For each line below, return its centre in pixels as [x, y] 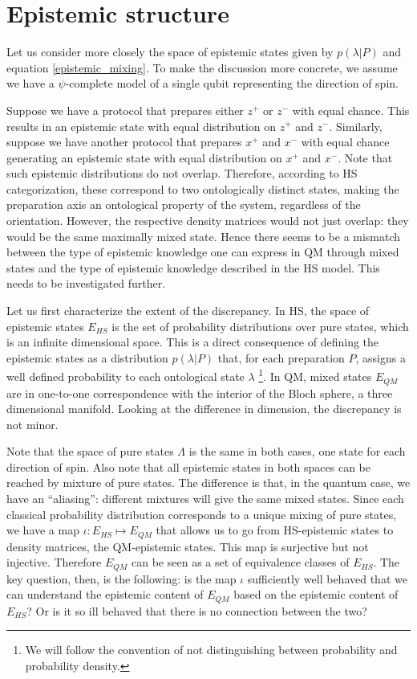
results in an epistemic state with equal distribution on [142, 126]
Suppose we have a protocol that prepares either [125, 110]
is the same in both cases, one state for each [297, 451]
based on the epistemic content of [316, 594]
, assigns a [381, 357]
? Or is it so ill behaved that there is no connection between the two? [197, 610]
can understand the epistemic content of [105, 594]
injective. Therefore [54, 562]
